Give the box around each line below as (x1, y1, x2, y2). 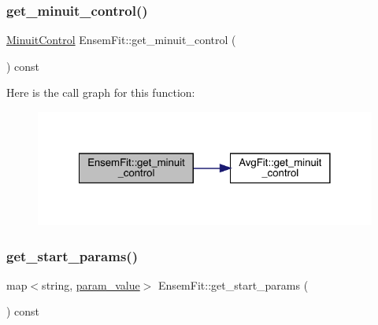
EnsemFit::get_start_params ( (158, 276, 309, 293)
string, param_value (42, 276, 140, 293)
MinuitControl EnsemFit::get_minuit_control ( (6, 31, 236, 48)
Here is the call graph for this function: (6, 84, 195, 101)
